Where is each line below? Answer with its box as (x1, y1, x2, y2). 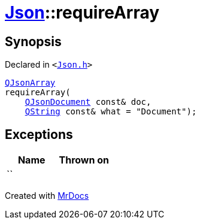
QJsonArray (5, 78, 56, 88)
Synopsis (5, 34, 62, 49)
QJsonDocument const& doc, (25, 97, 151, 107)
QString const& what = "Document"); (25, 107, 197, 117)
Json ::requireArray (5, 2, 160, 23)
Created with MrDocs (5, 190, 89, 201)
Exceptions (5, 126, 73, 142)
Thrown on (59, 154, 109, 167)
